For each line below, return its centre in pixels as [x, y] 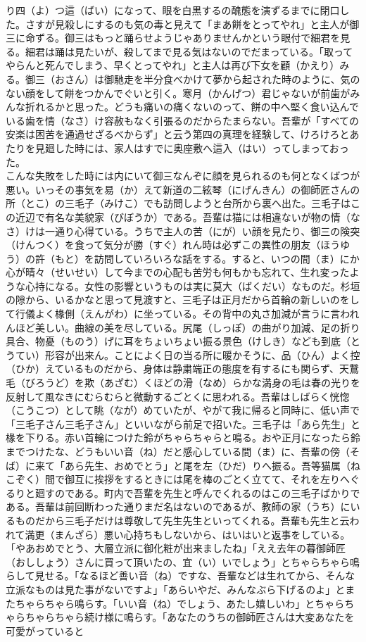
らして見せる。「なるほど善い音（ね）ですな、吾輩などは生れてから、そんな [181, 575]
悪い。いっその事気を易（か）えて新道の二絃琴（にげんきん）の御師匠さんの [183, 189]
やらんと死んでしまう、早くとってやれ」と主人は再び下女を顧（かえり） [173, 65]
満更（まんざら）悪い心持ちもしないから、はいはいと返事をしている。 [188, 534]
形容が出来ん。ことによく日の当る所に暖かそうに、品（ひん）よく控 [202, 354]
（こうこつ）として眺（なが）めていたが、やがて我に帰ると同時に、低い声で [183, 410]
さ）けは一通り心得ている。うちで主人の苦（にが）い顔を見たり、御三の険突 [183, 231]
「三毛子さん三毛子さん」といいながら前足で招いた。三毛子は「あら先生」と [183, 423]
